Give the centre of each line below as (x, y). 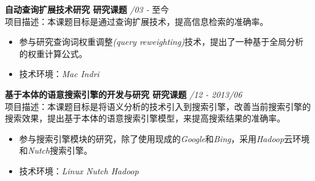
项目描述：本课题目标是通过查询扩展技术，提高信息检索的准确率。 (137, 21)
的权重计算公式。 (53, 53)
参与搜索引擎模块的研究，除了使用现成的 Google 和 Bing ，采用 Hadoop (151, 138)
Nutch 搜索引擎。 (60, 150)
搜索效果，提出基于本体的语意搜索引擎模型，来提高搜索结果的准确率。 (145, 118)
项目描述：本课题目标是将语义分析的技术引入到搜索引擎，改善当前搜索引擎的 (158, 106)
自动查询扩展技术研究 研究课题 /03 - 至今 (87, 9)
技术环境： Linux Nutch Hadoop (79, 170)
